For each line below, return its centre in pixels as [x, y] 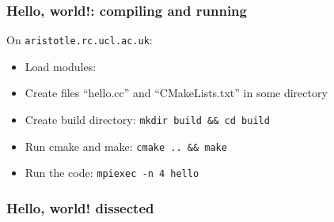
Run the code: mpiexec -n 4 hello [112, 173]
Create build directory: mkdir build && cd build [147, 120]
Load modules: [61, 66]
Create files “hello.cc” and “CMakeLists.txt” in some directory [176, 93]
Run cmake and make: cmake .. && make [126, 146]
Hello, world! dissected [80, 207]
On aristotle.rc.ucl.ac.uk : [80, 40]
